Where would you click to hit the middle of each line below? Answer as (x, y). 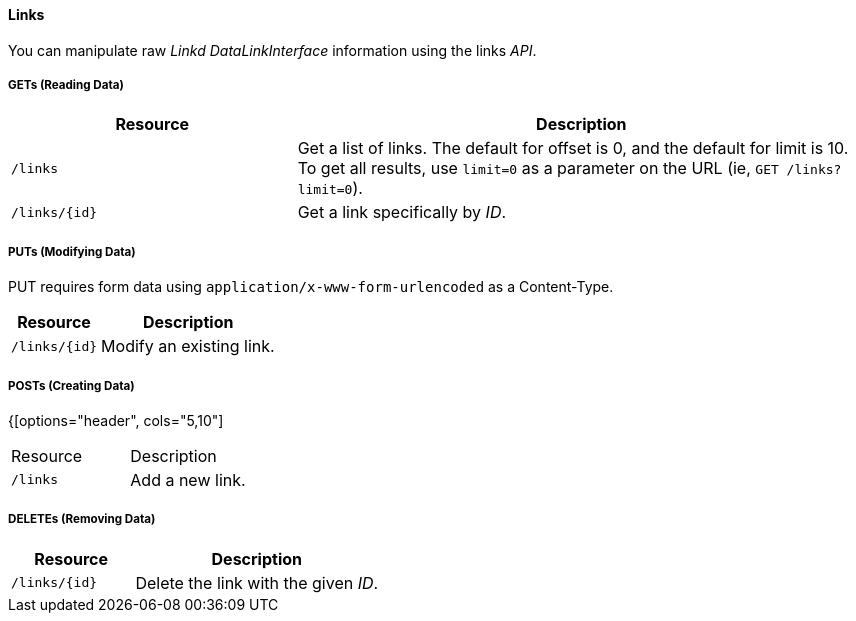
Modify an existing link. (188, 346)
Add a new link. (188, 479)
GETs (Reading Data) (66, 85)
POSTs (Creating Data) (71, 385)
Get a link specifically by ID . (402, 212)
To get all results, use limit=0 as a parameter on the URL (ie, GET (538, 168)
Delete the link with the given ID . (257, 582)
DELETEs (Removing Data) (82, 519)
